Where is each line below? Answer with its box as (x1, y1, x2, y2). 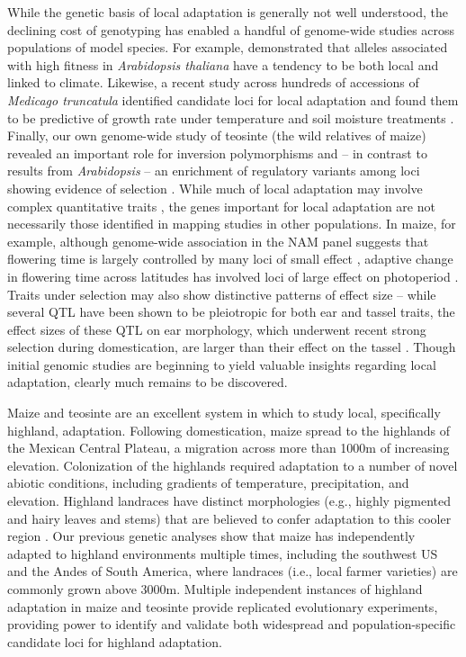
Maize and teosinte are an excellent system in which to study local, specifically (7, 403, 441, 422)
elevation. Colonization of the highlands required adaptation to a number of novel (7, 455, 458, 474)
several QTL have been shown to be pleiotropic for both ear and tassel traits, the (7, 302, 455, 321)
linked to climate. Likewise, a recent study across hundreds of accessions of (7, 73, 419, 92)
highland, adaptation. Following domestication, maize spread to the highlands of (7, 420, 451, 439)
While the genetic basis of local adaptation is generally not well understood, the (7, 3, 449, 21)
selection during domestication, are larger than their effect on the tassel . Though (7, 337, 456, 356)
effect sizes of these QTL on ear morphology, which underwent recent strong (7, 319, 426, 338)
